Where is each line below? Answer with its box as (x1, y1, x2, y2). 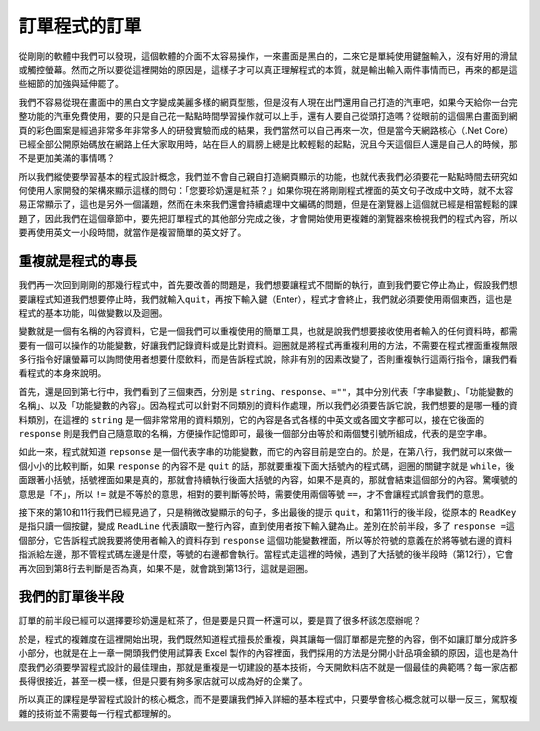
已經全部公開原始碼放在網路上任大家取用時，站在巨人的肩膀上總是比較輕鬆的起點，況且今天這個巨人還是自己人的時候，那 (18, 138, 518, 150)
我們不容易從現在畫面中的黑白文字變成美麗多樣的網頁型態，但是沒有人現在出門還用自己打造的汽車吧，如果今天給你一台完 (18, 96, 518, 108)
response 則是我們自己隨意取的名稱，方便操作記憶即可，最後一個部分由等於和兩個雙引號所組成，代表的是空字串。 (18, 428, 493, 440)
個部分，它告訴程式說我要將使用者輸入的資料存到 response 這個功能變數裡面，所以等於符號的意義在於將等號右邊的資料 (18, 534, 513, 546)
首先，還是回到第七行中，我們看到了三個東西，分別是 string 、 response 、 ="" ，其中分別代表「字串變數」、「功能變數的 (18, 385, 514, 397)
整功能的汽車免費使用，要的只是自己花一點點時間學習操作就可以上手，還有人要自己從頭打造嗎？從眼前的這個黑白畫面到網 (18, 110, 518, 122)
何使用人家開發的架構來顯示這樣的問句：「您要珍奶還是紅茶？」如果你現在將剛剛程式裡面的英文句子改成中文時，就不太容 (18, 185, 514, 197)
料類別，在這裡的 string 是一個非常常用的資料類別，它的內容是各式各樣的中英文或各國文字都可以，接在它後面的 (18, 413, 485, 425)
